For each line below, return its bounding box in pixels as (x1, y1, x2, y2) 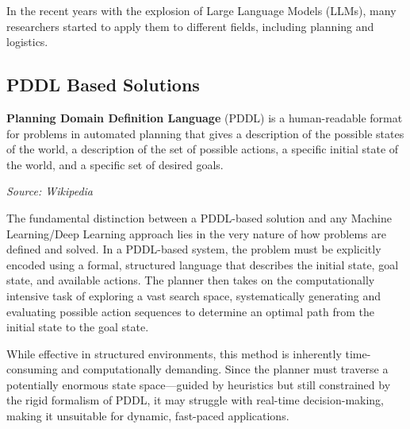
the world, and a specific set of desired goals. (6, 156, 224, 172)
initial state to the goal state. (6, 319, 149, 335)
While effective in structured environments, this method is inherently (6, 345, 342, 361)
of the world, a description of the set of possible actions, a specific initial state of (6, 141, 399, 157)
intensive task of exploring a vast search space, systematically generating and (6, 287, 381, 303)
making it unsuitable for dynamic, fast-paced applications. (6, 408, 289, 424)
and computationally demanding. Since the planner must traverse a (61, 361, 389, 377)
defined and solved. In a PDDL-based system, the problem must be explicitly (6, 241, 381, 257)
